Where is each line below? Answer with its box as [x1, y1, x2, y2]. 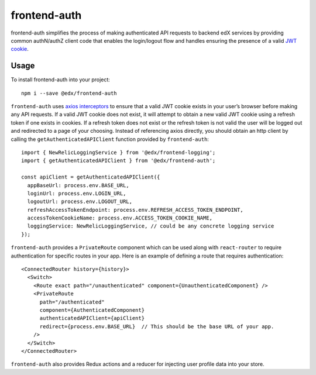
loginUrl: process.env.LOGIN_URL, [27, 190, 126, 197]
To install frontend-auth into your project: [11, 76, 111, 83]
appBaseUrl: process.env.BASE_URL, [27, 182, 130, 188]
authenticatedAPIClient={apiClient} [39, 315, 145, 322]
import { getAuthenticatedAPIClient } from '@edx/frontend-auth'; [21, 157, 216, 164]
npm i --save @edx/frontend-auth [21, 90, 117, 97]
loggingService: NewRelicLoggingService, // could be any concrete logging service [27, 223, 274, 229]
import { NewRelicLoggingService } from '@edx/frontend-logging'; [21, 149, 216, 156]
